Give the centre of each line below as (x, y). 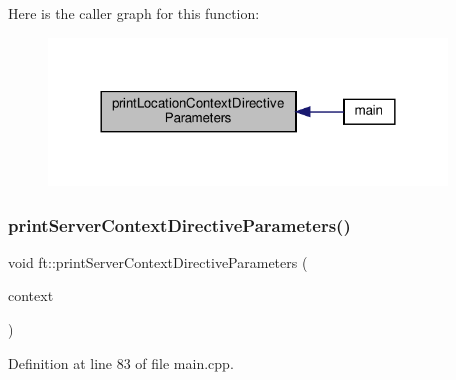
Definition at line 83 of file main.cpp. (121, 362)
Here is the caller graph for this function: (134, 13)
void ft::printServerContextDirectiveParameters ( (158, 261)
